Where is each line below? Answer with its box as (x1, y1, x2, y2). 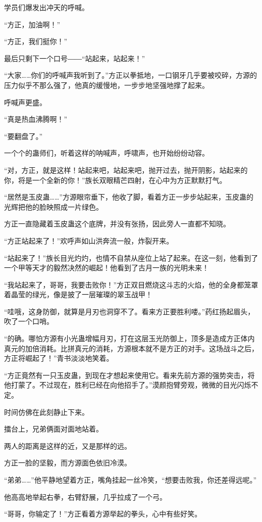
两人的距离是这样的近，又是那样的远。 (4, 440, 131, 451)
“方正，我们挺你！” (4, 36, 68, 46)
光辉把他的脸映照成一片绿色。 (4, 201, 103, 212)
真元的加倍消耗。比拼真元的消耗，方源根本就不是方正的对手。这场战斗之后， (4, 343, 258, 353)
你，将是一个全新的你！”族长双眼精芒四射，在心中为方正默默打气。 (4, 174, 227, 185)
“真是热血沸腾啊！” (4, 114, 68, 124)
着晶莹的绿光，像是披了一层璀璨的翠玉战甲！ (4, 289, 152, 300)
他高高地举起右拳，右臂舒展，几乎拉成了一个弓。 (4, 491, 167, 502)
